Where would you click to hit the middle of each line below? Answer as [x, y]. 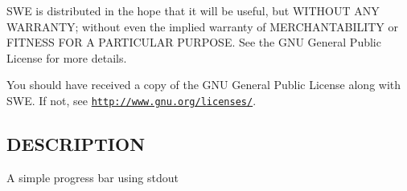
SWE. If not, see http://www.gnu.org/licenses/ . [132, 100]
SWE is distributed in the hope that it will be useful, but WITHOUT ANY [193, 10]
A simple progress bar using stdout [93, 177]
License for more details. [67, 57]
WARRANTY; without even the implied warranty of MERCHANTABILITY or [203, 26]
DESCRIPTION [76, 144]
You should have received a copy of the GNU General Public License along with [204, 85]
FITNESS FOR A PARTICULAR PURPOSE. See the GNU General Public [194, 42]
